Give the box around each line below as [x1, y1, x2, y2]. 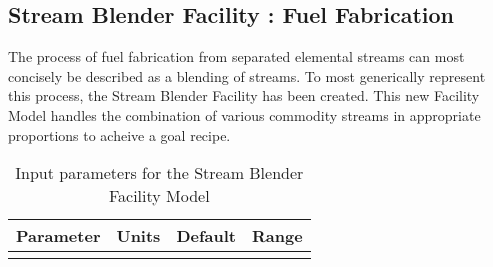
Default [176, 224, 236, 248]
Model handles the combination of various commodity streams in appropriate [8, 104, 481, 125]
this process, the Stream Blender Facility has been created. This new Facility [8, 85, 480, 106]
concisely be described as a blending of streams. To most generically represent [8, 65, 486, 86]
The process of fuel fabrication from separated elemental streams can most [8, 46, 465, 67]
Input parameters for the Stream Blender [15, 161, 304, 185]
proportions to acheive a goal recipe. [8, 124, 231, 145]
